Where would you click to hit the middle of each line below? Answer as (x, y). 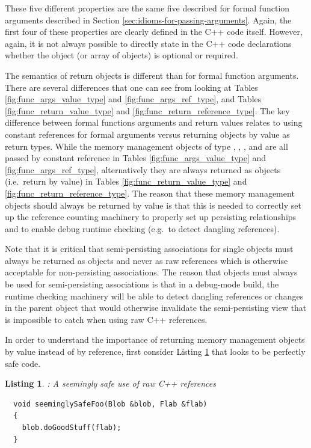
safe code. (23, 363)
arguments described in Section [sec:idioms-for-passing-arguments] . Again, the (148, 20)
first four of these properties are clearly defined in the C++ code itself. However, (154, 32)
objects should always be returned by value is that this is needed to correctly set (153, 205)
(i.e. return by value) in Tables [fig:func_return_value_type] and (126, 181)
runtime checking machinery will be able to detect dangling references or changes (154, 296)
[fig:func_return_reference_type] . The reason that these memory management (150, 193)
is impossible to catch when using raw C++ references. (106, 319)
